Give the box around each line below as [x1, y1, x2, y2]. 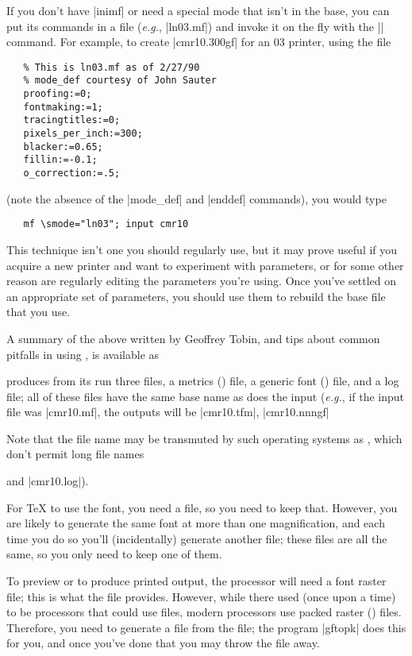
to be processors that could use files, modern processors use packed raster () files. [6, 604, 402, 620]
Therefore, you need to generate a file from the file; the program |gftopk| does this [6, 619, 406, 635]
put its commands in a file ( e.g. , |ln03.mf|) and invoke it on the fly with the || [6, 17, 384, 34]
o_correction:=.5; [23, 168, 121, 179]
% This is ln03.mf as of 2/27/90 [23, 61, 200, 73]
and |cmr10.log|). [6, 473, 89, 489]
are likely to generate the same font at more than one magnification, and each [6, 515, 385, 531]
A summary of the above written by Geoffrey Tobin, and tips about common [6, 330, 380, 346]
